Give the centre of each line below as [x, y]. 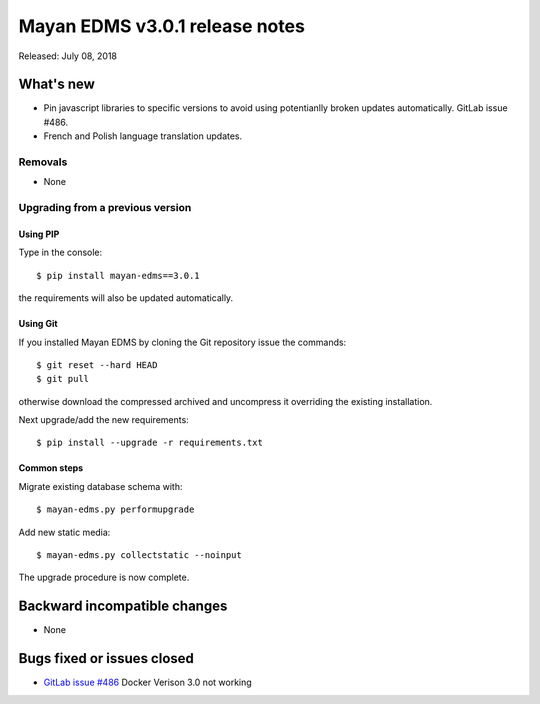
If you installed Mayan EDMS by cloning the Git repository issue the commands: [182, 342]
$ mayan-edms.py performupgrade [115, 509]
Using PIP [39, 234]
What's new [56, 84]
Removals [43, 162]
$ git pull [63, 379]
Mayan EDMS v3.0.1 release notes [161, 26]
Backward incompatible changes [123, 606]
